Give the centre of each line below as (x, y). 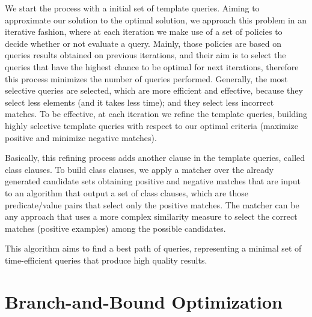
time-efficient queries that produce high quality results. (106, 260)
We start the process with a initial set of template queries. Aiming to (132, 8)
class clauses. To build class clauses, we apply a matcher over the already (139, 169)
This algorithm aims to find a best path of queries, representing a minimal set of (153, 248)
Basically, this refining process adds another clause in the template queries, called (155, 158)
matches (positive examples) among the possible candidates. (115, 228)
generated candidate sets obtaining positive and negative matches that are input (153, 181)
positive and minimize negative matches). (81, 137)
